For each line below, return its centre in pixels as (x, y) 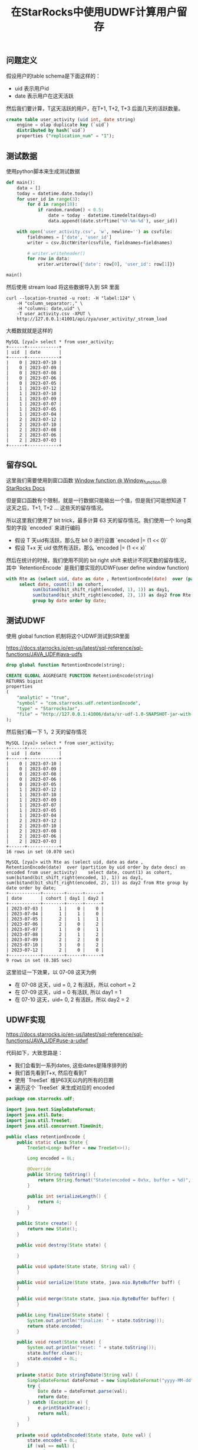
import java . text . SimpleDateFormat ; (51, 1110)
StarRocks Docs (26, 488)
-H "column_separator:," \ (50, 303)
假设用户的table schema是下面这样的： (54, 76)
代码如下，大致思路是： (34, 1053)
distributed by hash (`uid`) (51, 131)
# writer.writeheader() (56, 253)
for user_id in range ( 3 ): (49, 199)
